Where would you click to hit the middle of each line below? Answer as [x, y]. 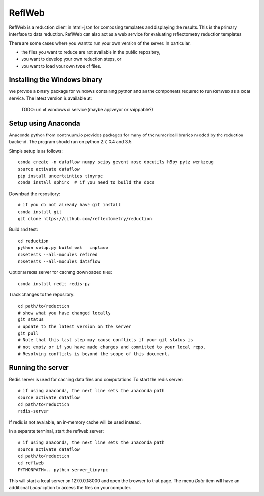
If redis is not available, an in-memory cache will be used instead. [75, 422]
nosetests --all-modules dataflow [59, 261]
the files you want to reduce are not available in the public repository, [91, 52]
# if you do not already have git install [69, 205]
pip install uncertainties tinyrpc [60, 176]
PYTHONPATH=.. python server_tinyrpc [63, 470]
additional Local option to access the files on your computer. [70, 488]
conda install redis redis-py [54, 283]
